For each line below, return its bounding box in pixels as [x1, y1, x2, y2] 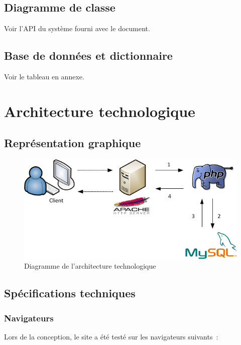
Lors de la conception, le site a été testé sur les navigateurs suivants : [4, 331, 218, 341]
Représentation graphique [4, 135, 141, 151]
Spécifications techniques [4, 285, 136, 301]
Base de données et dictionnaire [4, 48, 173, 63]
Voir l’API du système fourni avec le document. [4, 23, 150, 34]
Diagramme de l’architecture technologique [24, 261, 156, 271]
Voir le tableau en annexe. [4, 71, 84, 81]
